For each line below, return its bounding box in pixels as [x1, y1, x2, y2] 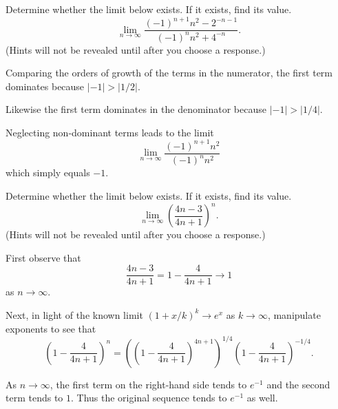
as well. [246, 390, 278, 405]
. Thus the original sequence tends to [71, 390, 227, 405]
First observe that [6, 250, 81, 264]
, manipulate [267, 307, 321, 322]
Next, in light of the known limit [6, 307, 143, 322]
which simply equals [6, 165, 90, 180]
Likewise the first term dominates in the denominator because [6, 102, 266, 116]
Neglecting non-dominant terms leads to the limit [6, 125, 214, 139]
